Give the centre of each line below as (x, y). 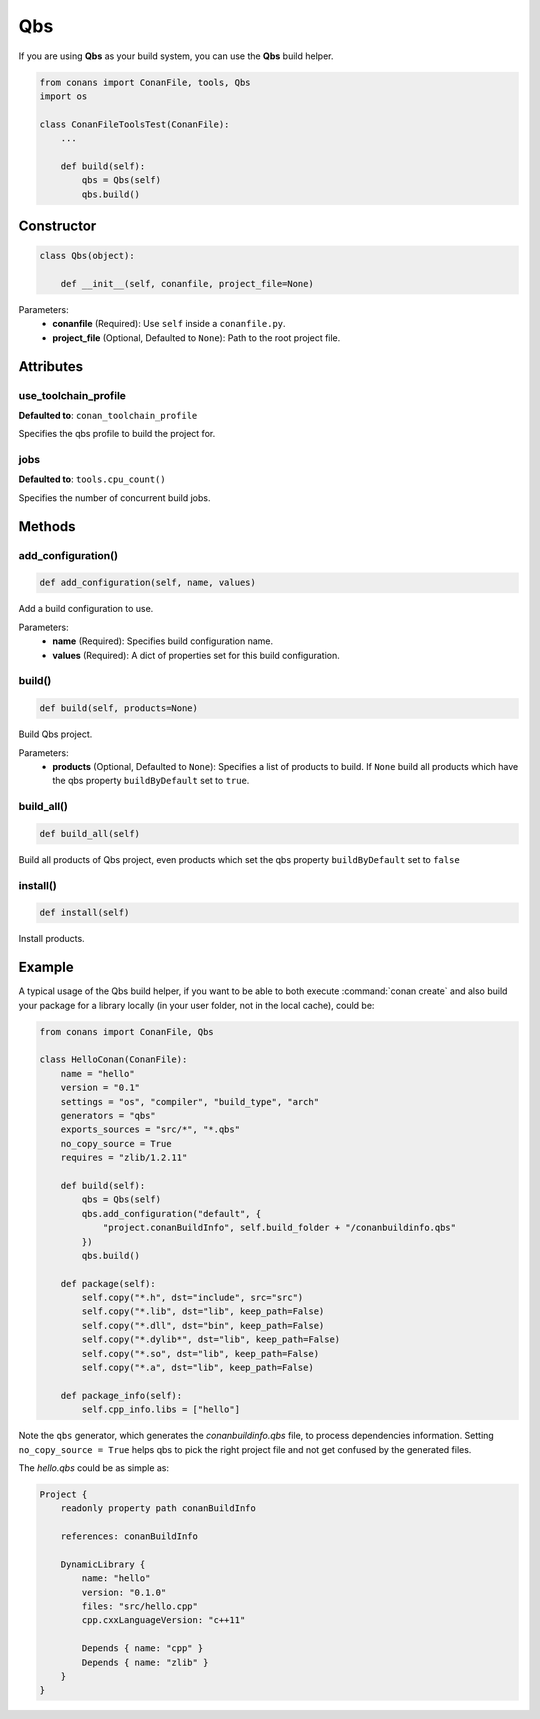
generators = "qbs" (108, 1115)
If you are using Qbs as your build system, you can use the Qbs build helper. (176, 56)
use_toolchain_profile (72, 395)
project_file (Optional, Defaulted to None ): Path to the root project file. (196, 337)
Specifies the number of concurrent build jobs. (114, 497)
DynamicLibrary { (103, 1564)
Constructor (57, 226)
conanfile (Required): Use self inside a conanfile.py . (169, 324)
